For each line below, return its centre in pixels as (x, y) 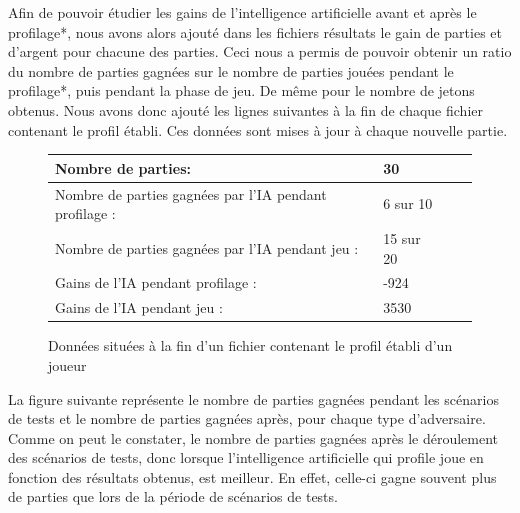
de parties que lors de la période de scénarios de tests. (173, 496)
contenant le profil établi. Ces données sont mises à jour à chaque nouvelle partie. (258, 129)
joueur (67, 364)
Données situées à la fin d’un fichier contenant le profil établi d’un (250, 345)
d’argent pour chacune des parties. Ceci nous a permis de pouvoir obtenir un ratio (260, 51)
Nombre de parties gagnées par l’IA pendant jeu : (207, 247)
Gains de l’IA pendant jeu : (139, 307)
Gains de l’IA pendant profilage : (156, 282)
